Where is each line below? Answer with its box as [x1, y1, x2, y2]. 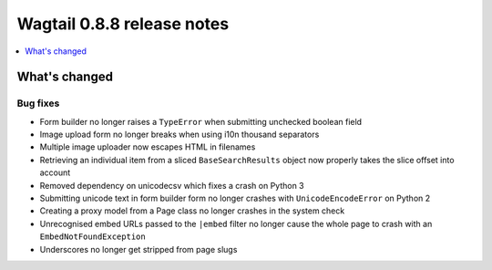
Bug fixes [16, 97, 60, 109]
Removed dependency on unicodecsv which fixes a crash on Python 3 [39, 180, 304, 191]
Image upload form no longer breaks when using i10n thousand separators [39, 129, 320, 140]
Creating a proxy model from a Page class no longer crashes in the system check [39, 205, 345, 216]
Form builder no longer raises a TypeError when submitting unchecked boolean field [39, 116, 363, 127]
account [39, 167, 71, 178]
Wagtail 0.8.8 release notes [16, 14, 230, 34]
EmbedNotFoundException [39, 232, 146, 242]
